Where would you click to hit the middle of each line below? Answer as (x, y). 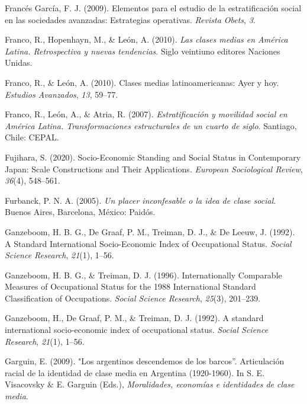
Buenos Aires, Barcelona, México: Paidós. (80, 212)
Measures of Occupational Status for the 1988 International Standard (130, 286)
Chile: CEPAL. (32, 137)
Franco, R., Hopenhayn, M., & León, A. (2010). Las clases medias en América (146, 39)
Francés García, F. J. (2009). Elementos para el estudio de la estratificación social (153, 8)
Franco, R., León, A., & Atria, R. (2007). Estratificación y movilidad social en (146, 114)
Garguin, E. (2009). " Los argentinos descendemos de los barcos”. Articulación (145, 361)
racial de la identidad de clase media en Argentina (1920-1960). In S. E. (135, 372)
